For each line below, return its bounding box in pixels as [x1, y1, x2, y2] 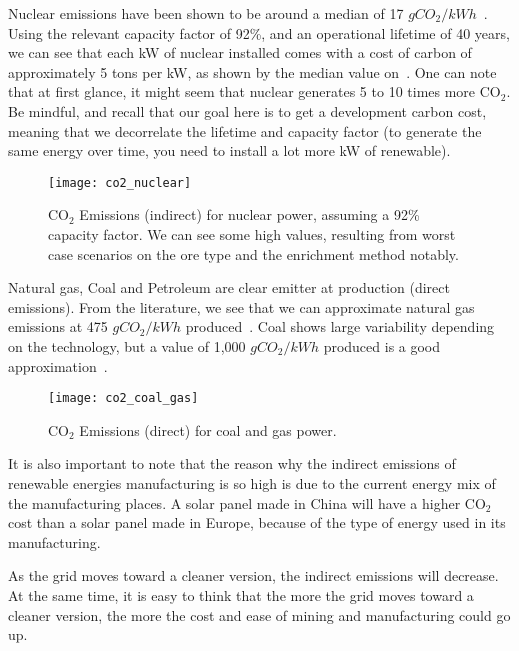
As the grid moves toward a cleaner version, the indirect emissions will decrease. [8, 565, 499, 586]
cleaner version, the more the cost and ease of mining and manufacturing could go [8, 604, 511, 625]
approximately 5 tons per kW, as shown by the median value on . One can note [8, 61, 497, 82]
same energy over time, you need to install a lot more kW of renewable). [8, 140, 451, 161]
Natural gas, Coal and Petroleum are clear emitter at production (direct [8, 277, 450, 298]
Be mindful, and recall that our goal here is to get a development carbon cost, [8, 100, 487, 121]
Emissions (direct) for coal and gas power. [79, 419, 337, 440]
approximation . [8, 355, 108, 376]
